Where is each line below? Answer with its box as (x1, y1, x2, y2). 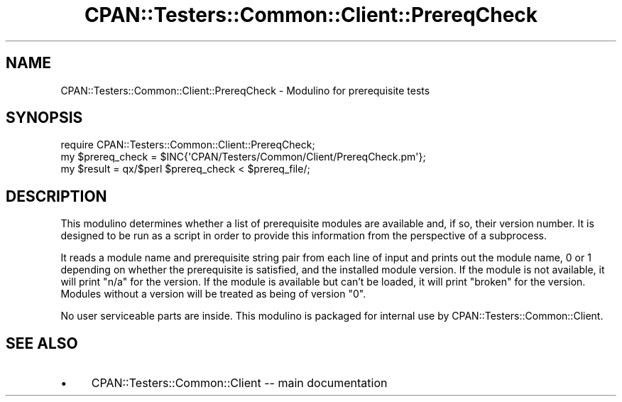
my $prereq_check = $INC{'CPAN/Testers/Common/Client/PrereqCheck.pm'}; (60, 151, 426, 163)
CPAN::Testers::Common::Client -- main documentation (91, 376, 388, 391)
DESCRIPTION (6, 187, 107, 205)
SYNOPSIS (6, 109, 83, 127)
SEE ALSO (6, 334, 78, 352)
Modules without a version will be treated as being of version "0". (60, 288, 366, 300)
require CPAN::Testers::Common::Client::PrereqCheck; (60, 138, 315, 151)
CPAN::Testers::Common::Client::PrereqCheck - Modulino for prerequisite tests (60, 84, 430, 97)
